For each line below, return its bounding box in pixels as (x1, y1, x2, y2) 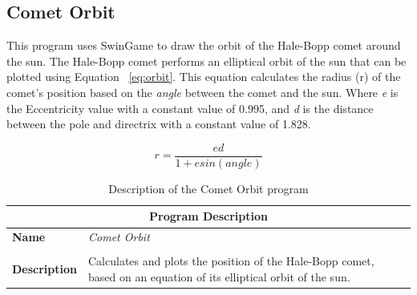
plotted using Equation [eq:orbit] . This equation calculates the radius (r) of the (6, 68, 401, 85)
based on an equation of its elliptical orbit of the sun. (88, 268, 350, 285)
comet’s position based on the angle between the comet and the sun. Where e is (6, 83, 399, 100)
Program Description (149, 208, 268, 224)
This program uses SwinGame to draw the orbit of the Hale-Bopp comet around (6, 37, 401, 54)
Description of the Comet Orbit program (108, 180, 309, 196)
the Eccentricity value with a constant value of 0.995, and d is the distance (6, 99, 374, 116)
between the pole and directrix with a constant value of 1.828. (6, 115, 311, 132)
